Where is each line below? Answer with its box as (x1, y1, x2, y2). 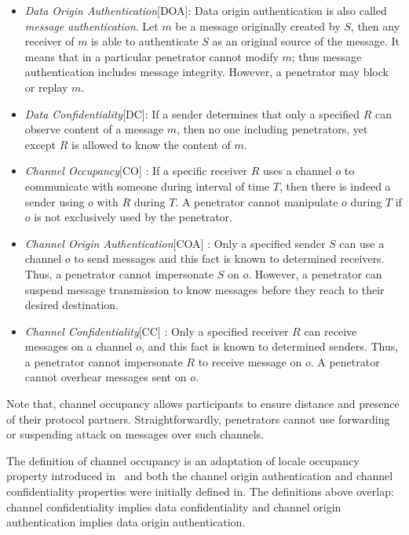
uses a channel (263, 162, 332, 179)
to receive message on (198, 353, 302, 369)
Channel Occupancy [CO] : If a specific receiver (24, 162, 248, 179)
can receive (304, 322, 357, 339)
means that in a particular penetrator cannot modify (24, 48, 279, 64)
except (24, 136, 57, 152)
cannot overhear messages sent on (24, 369, 187, 385)
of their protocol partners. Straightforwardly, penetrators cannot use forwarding (6, 410, 390, 427)
